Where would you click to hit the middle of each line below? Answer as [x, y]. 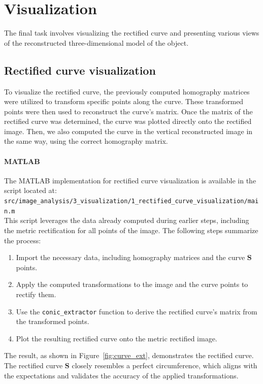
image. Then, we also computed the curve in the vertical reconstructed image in [128, 131]
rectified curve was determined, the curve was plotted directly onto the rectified [128, 121]
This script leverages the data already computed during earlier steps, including [127, 220]
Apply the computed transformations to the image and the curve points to [132, 284]
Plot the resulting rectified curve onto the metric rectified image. [117, 338]
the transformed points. [53, 321]
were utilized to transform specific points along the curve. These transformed [124, 101]
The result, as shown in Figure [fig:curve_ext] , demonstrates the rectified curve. [129, 355]
